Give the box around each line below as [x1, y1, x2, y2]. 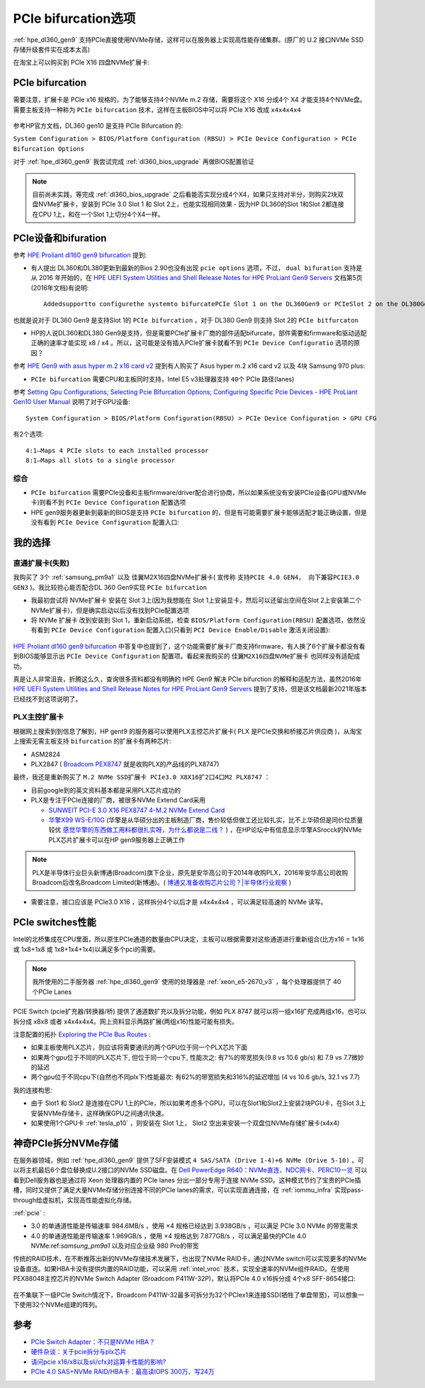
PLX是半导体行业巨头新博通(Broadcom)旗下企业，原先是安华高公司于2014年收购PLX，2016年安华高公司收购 [32, 868, 348, 877]
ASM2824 [30, 750, 60, 759]
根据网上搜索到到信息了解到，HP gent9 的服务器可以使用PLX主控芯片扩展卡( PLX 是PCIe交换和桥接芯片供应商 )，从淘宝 [13, 727, 363, 735]
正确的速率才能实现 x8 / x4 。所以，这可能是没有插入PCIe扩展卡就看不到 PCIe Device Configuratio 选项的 [30, 339, 354, 347]
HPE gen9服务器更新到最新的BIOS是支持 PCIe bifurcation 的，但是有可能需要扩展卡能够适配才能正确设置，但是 [30, 508, 368, 517]
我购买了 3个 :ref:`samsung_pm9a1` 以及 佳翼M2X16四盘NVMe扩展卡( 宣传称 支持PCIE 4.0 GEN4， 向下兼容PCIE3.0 [13, 573, 360, 581]
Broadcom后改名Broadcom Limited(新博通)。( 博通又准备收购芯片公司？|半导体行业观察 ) [32, 878, 292, 886]
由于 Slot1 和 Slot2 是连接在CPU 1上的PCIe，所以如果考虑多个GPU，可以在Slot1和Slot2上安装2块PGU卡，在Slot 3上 [30, 1099, 366, 1107]
